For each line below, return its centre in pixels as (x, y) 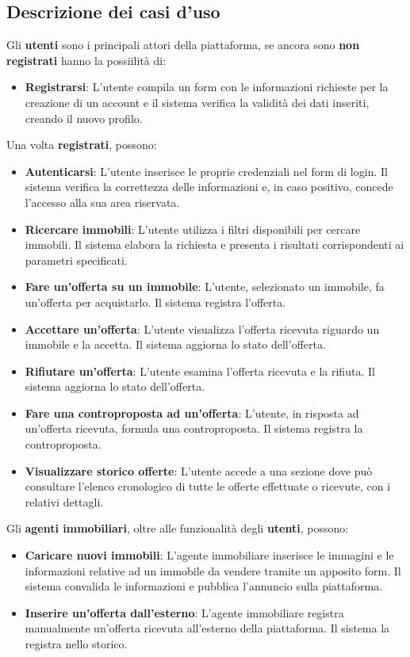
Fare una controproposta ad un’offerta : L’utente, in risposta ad (192, 413)
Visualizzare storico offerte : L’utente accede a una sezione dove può (199, 470)
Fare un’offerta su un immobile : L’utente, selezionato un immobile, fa (205, 286)
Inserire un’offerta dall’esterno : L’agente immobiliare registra (184, 612)
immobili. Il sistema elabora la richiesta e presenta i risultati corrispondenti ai (215, 244)
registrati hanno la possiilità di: (86, 60)
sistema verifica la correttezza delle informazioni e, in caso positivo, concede (209, 187)
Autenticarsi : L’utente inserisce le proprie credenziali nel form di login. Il (206, 171)
